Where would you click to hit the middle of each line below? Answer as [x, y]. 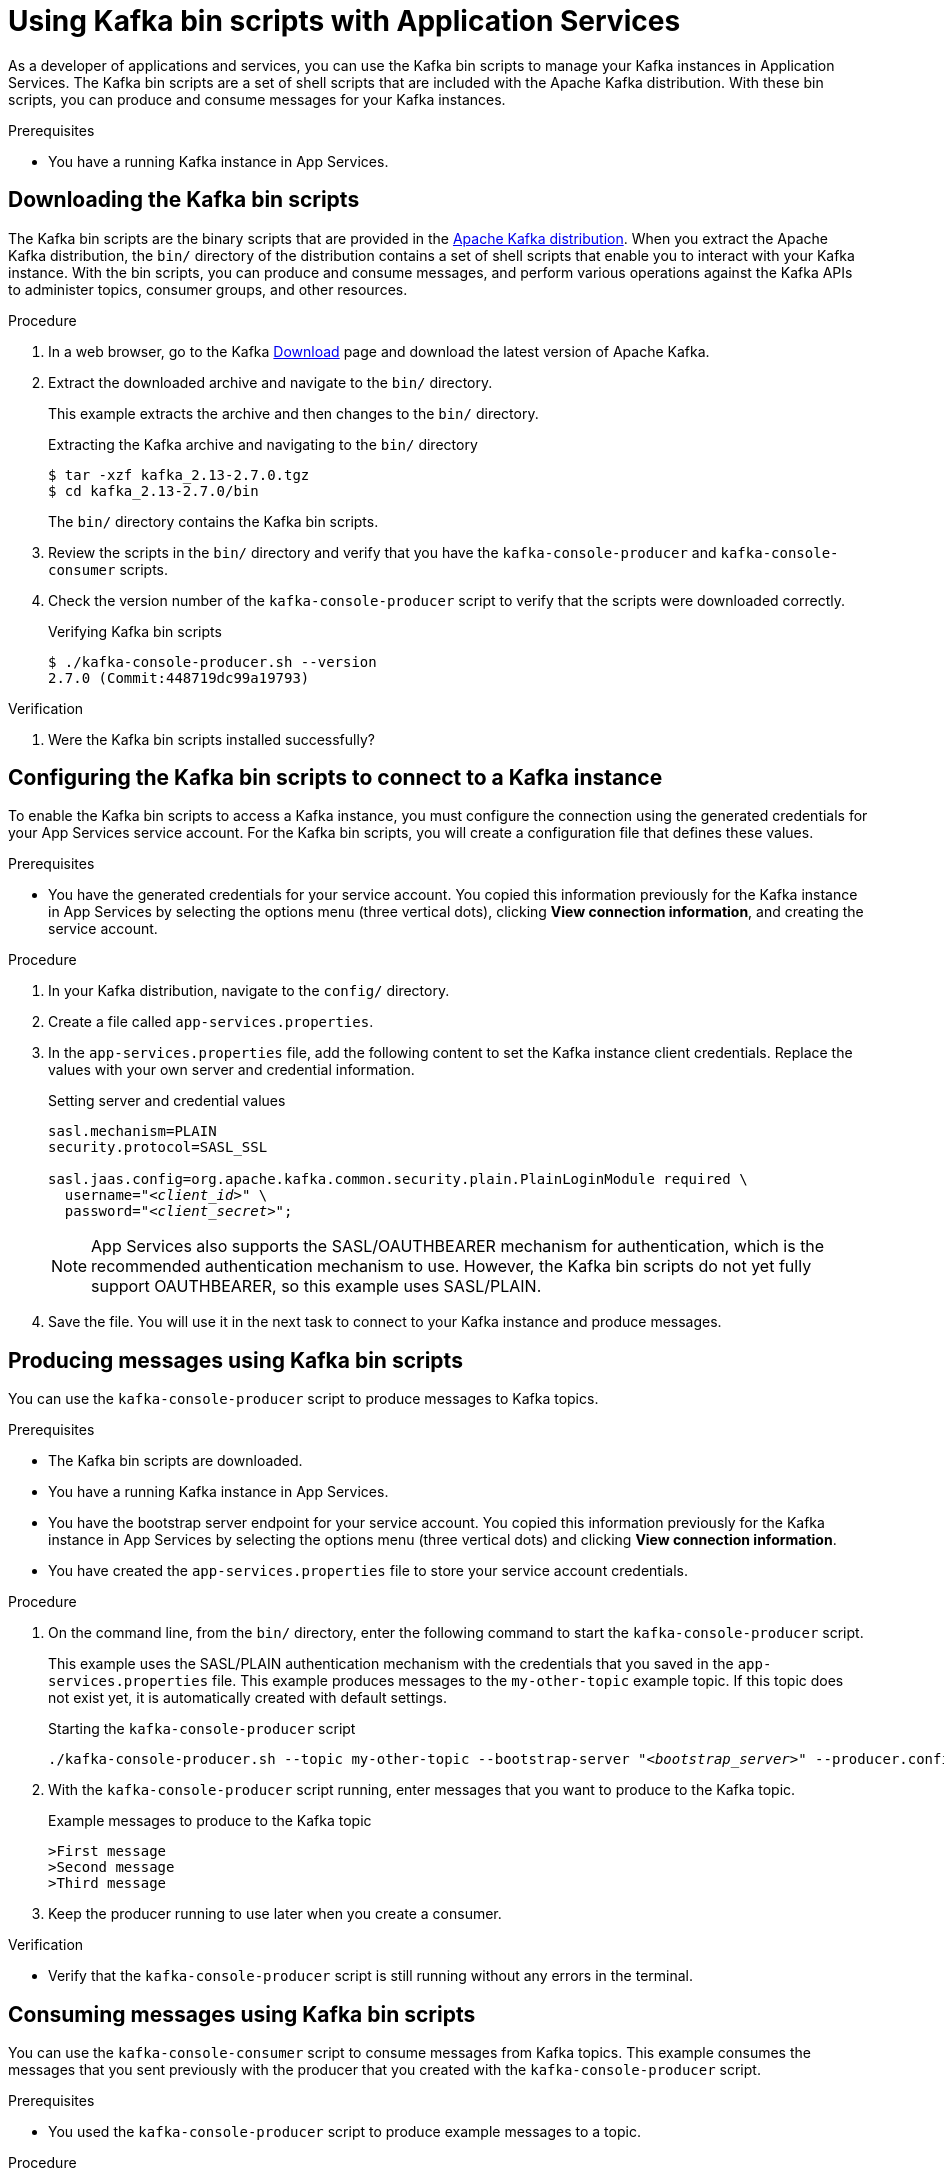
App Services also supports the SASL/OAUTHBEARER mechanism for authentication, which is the [458, 1246]
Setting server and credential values [167, 1101]
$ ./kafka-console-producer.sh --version [212, 661]
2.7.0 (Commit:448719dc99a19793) [179, 677]
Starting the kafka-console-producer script [202, 1729]
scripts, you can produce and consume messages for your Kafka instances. [257, 99]
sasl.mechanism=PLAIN [132, 1131]
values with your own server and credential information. [231, 1070]
